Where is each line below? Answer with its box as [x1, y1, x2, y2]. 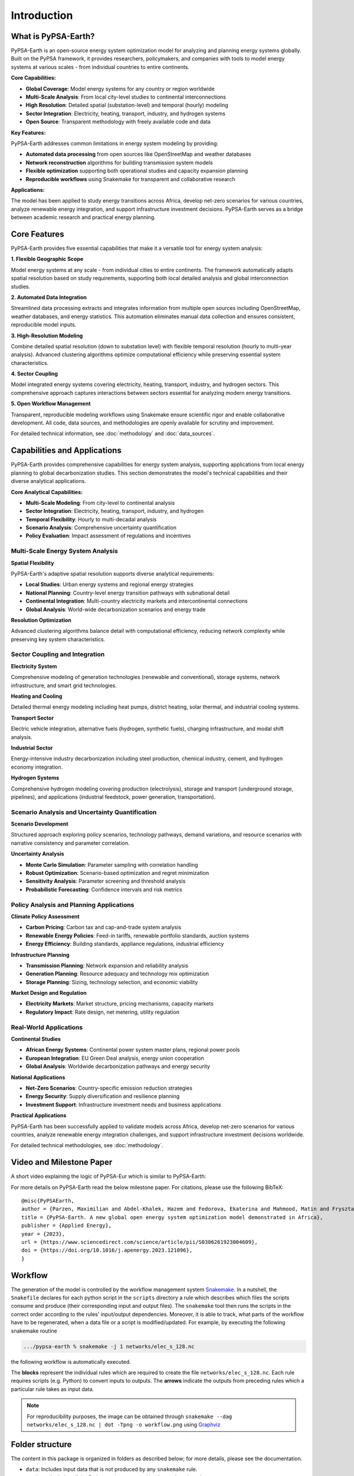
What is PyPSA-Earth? [11, 31, 95, 41]
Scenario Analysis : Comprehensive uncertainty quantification [25, 524, 177, 531]
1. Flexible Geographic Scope [11, 256, 84, 263]
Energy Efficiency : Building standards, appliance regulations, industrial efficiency [25, 941, 224, 948]
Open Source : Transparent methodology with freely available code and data [25, 118, 211, 125]
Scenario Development [11, 821, 68, 828]
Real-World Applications [11, 1023, 83, 1031]
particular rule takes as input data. [11, 1385, 94, 1393]
